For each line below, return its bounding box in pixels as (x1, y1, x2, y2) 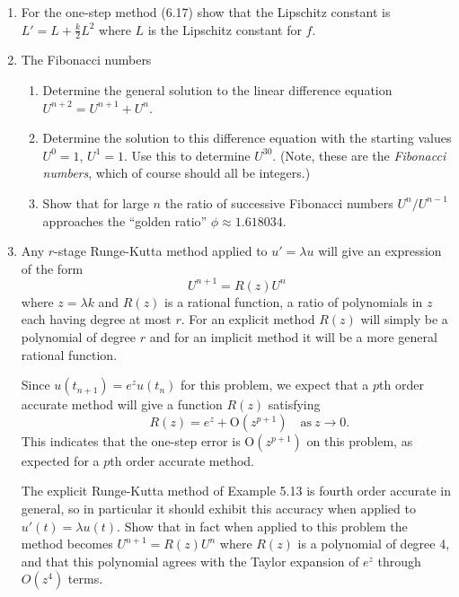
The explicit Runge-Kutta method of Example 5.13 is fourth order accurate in (21, 481, 451, 500)
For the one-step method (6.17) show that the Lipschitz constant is (21, 3, 391, 21)
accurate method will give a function (21, 395, 223, 414)
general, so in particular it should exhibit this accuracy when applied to (21, 499, 416, 518)
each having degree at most (21, 310, 172, 329)
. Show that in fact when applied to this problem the (117, 516, 408, 535)
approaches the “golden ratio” (42, 211, 207, 230)
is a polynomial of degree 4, (297, 534, 450, 553)
